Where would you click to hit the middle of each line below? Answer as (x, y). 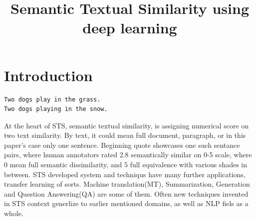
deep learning (130, 28)
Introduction (48, 75)
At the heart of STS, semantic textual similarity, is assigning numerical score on (127, 125)
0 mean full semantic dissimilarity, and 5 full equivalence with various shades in (126, 165)
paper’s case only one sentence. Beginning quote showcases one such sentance (122, 145)
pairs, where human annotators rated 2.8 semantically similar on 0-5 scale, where (128, 155)
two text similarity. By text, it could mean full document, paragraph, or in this (125, 135)
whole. (14, 213)
